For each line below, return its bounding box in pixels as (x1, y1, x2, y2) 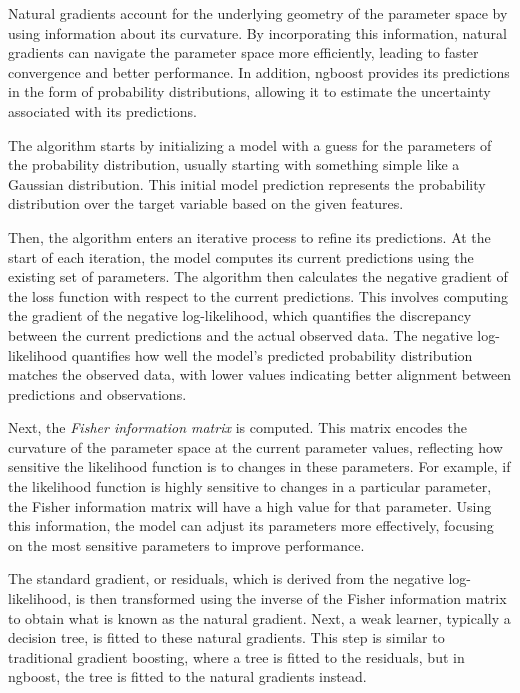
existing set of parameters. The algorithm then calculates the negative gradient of (8, 266, 508, 287)
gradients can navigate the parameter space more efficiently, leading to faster (8, 42, 479, 63)
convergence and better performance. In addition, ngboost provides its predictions (8, 61, 510, 82)
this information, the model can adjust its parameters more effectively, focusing (8, 515, 494, 536)
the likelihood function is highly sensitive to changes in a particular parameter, (8, 476, 492, 497)
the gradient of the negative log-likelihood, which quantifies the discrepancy (8, 305, 472, 326)
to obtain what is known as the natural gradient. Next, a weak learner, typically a (8, 607, 511, 628)
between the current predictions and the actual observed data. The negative (8, 324, 473, 345)
